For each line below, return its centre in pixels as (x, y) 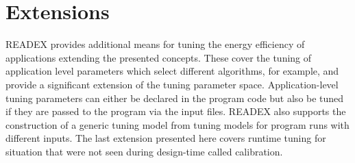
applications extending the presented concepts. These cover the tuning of (159, 57)
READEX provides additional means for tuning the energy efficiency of (155, 44)
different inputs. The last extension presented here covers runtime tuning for (166, 138)
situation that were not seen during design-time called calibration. (144, 151)
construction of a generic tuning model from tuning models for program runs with (177, 124)
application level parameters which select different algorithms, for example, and (172, 71)
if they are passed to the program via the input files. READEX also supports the (176, 111)
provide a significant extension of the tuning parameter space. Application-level (172, 84)
